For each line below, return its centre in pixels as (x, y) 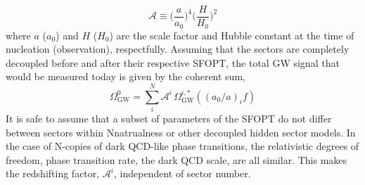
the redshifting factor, (53, 173)
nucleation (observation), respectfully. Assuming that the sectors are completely (178, 49)
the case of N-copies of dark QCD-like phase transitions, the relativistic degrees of (182, 146)
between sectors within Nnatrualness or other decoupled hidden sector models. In (181, 132)
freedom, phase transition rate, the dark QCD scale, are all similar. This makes (177, 159)
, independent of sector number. (182, 173)
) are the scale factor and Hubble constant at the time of (232, 35)
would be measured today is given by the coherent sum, (126, 76)
